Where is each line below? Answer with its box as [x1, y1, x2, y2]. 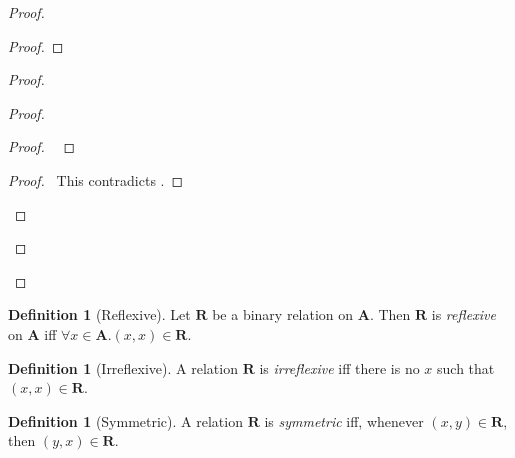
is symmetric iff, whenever [264, 410, 424, 431]
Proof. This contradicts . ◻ [8, 169, 184, 190]
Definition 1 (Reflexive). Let [8, 304, 191, 325]
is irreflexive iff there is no [259, 357, 420, 378]
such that [437, 357, 495, 378]
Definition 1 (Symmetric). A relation [8, 410, 243, 431]
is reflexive [431, 304, 496, 325]
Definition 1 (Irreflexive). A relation [8, 357, 238, 378]
